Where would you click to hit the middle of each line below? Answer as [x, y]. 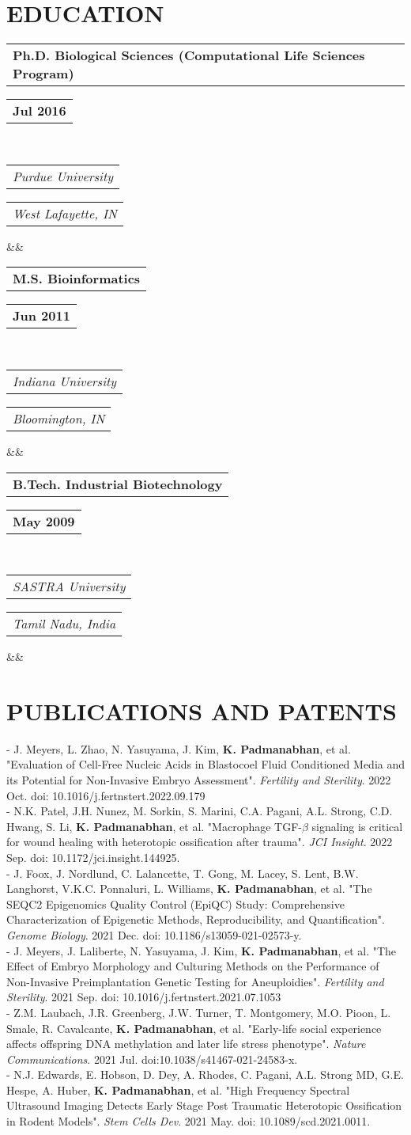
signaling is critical [357, 826]
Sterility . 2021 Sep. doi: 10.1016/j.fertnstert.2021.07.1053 [144, 997]
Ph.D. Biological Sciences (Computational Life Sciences [189, 55]
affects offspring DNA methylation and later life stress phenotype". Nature [186, 1044]
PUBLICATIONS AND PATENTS [202, 710]
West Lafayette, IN [65, 213]
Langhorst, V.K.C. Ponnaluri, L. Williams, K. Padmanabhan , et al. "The [189, 888]
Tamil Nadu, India [64, 624]
